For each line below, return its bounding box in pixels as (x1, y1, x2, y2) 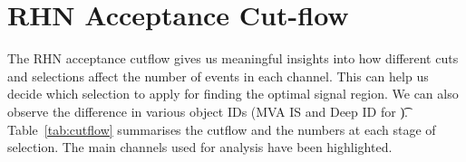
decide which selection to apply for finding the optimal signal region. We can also (7, 84, 459, 103)
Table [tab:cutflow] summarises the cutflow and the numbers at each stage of (7, 119, 436, 138)
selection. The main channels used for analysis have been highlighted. (7, 138, 393, 157)
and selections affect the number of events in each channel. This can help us (7, 66, 429, 85)
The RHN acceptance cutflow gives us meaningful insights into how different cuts (7, 49, 459, 68)
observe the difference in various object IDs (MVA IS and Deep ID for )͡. (7, 101, 408, 120)
